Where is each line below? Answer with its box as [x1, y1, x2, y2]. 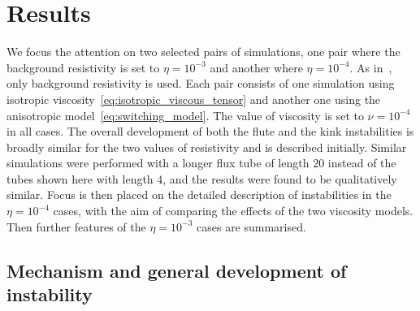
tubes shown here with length [6, 170, 154, 187]
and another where [210, 58, 303, 76]
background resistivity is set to [6, 58, 160, 76]
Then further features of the [6, 218, 146, 235]
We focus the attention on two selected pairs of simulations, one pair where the [6, 43, 401, 60]
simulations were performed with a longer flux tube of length [6, 154, 310, 171]
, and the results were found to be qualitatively [162, 170, 397, 187]
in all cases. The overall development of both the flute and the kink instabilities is [6, 123, 414, 140]
